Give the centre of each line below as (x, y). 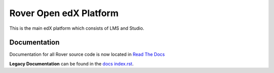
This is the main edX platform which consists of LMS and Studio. (77, 28)
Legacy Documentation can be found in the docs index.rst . (72, 63)
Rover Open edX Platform (64, 13)
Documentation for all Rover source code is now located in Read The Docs (87, 54)
